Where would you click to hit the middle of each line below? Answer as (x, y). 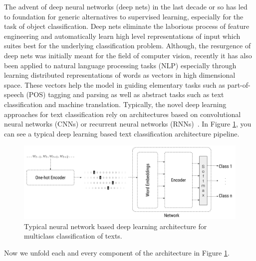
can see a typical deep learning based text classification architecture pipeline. (122, 133)
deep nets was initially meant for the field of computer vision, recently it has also (128, 55)
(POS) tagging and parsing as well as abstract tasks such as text (125, 94)
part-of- (239, 84)
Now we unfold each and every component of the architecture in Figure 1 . (117, 252)
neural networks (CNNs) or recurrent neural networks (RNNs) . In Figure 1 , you (128, 124)
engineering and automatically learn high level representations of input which (122, 36)
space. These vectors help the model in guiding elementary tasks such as (115, 84)
